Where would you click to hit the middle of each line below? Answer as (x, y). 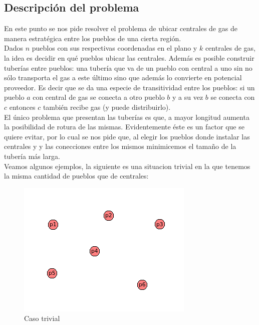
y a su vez (188, 97)
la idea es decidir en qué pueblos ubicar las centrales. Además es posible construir (129, 57)
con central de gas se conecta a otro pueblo (99, 97)
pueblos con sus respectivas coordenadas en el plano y (114, 48)
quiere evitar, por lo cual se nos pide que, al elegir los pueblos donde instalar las (127, 136)
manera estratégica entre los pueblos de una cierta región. (93, 38)
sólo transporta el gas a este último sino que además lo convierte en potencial (123, 77)
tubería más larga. (32, 156)
